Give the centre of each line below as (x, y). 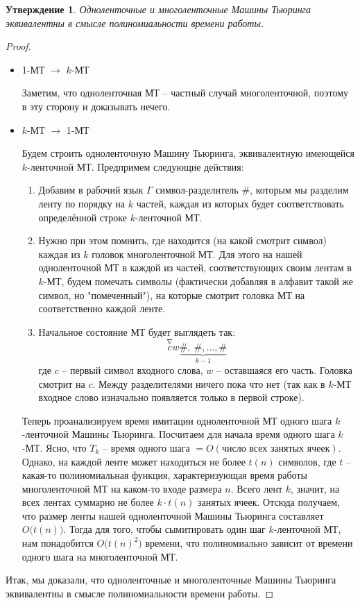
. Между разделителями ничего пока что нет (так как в (209, 383)
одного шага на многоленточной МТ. (100, 556)
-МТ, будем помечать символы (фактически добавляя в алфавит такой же (198, 281)
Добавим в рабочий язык (91, 190)
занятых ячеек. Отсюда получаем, (268, 502)
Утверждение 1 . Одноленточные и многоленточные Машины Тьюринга (158, 9)
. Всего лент (257, 488)
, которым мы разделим (299, 190)
